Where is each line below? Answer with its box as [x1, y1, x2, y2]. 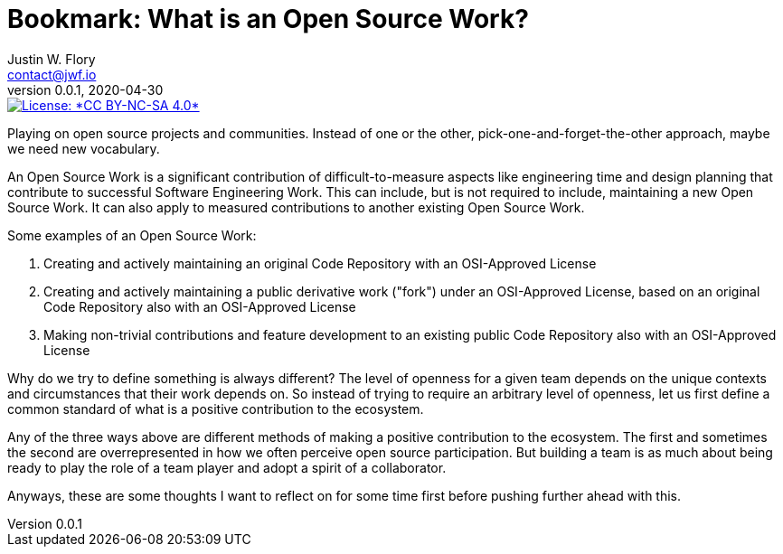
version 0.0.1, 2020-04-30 [7, 81, 164, 98]
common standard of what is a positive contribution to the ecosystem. [7, 400, 424, 417]
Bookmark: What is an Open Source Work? [7, 4, 529, 34]
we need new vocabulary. [7, 140, 160, 156]
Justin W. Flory [7, 51, 96, 67]
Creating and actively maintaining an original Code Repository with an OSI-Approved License [43, 255, 597, 271]
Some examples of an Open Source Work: [7, 227, 257, 243]
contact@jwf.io [7, 66, 97, 82]
